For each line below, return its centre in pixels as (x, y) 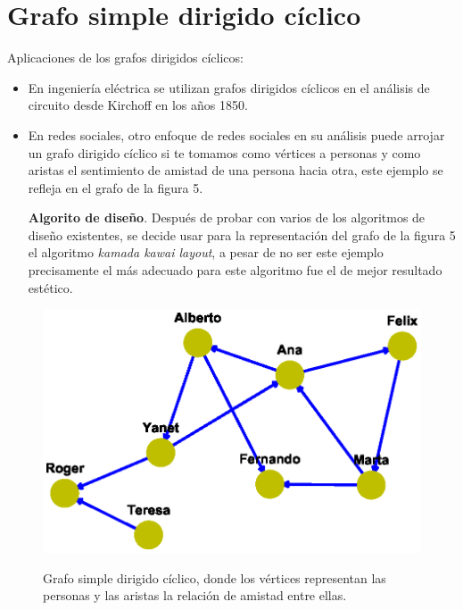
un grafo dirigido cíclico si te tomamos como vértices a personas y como (224, 152)
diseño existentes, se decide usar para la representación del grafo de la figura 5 (242, 234)
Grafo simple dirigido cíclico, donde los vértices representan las (215, 577)
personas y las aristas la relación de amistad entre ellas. (195, 595)
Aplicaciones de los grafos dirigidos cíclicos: (125, 58)
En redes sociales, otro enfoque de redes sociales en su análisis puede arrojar (236, 134)
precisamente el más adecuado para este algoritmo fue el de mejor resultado (235, 270)
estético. (50, 287)
